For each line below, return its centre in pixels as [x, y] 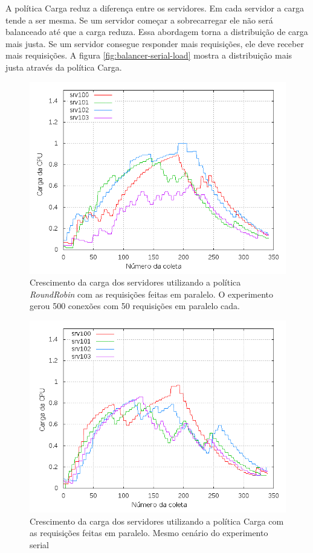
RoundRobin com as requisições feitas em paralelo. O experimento [152, 294]
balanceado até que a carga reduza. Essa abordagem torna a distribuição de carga [157, 32]
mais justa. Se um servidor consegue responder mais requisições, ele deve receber [155, 43]
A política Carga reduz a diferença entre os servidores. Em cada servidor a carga [155, 8]
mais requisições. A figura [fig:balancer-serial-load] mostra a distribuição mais [149, 55]
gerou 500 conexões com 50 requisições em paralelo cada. [135, 306]
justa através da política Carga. [64, 67]
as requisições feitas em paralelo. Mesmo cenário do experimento [149, 533]
